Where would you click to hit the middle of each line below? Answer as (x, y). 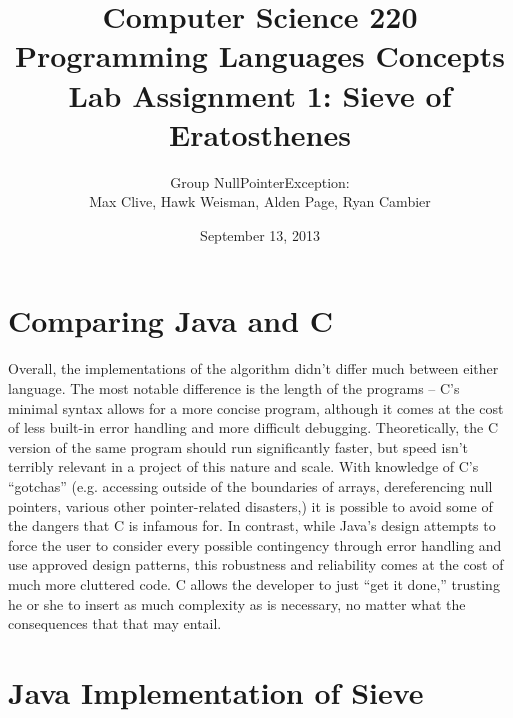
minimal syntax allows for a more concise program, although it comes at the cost (256, 407)
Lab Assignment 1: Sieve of (260, 94)
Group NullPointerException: (260, 181)
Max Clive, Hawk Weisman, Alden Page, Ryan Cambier (260, 201)
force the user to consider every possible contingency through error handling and (255, 544)
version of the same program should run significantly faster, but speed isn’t (238, 446)
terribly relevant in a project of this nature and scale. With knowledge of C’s (243, 466)
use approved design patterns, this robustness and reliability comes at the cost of (256, 564)
